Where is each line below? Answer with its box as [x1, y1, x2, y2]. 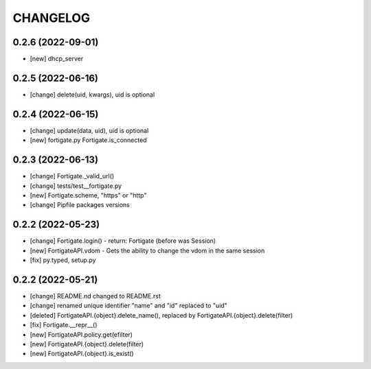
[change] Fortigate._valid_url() [30, 172, 115, 180]
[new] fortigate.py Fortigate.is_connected [30, 136, 147, 144]
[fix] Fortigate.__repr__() [30, 321, 98, 329]
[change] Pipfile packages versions [30, 201, 131, 209]
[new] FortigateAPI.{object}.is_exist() [30, 350, 134, 358]
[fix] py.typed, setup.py [30, 256, 96, 264]
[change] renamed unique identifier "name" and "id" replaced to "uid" [30, 302, 228, 310]
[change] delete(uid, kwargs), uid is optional [30, 90, 155, 99]
